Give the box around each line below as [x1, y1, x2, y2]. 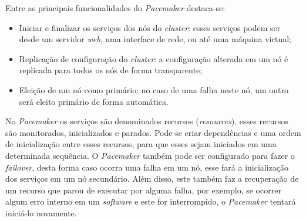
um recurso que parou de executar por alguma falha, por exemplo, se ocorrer [5, 183, 281, 196]
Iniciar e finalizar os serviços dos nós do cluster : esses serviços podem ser [19, 21, 281, 33]
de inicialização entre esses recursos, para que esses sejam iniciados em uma [5, 138, 277, 150]
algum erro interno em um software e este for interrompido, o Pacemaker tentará [5, 195, 296, 208]
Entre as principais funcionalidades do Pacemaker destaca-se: [5, 2, 226, 13]
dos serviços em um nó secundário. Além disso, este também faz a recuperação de [5, 172, 299, 185]
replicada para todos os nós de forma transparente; [19, 64, 203, 76]
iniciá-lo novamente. [5, 206, 77, 219]
